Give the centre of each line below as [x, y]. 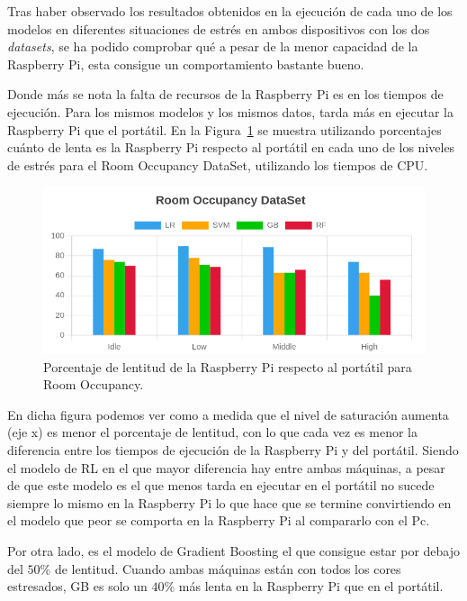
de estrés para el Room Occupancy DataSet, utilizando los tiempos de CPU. [218, 164]
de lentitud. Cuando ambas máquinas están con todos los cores [228, 568]
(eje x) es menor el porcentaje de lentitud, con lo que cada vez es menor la [212, 432]
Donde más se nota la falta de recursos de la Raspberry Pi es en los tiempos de [225, 94]
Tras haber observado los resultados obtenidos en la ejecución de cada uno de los [230, 11]
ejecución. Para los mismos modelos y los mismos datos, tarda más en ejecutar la [230, 111]
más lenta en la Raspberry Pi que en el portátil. [311, 586]
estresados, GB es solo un [77, 586]
